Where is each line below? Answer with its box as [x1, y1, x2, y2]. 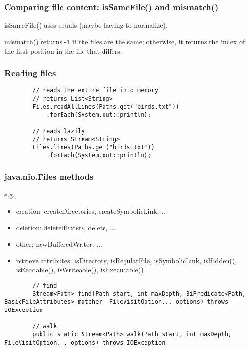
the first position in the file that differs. [4, 46, 122, 56]
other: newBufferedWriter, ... [16, 239, 102, 249]
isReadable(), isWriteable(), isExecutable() [16, 265, 144, 275]
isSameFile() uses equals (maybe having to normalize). [4, 20, 167, 30]
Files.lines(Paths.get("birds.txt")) [32, 144, 155, 151]
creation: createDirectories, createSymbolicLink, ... [16, 206, 167, 216]
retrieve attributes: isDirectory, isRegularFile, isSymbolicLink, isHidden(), [16, 255, 237, 265]
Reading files [4, 66, 56, 79]
